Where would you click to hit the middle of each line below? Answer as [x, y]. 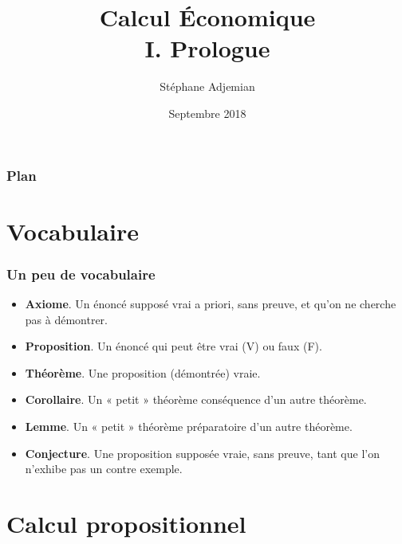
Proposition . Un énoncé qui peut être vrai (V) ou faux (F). [173, 346]
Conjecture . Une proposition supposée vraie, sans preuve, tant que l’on [202, 453]
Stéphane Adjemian [207, 86]
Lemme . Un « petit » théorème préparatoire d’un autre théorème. [189, 426]
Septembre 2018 [207, 113]
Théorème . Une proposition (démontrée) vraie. [143, 372]
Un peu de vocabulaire [81, 274]
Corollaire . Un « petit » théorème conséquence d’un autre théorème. [196, 399]
